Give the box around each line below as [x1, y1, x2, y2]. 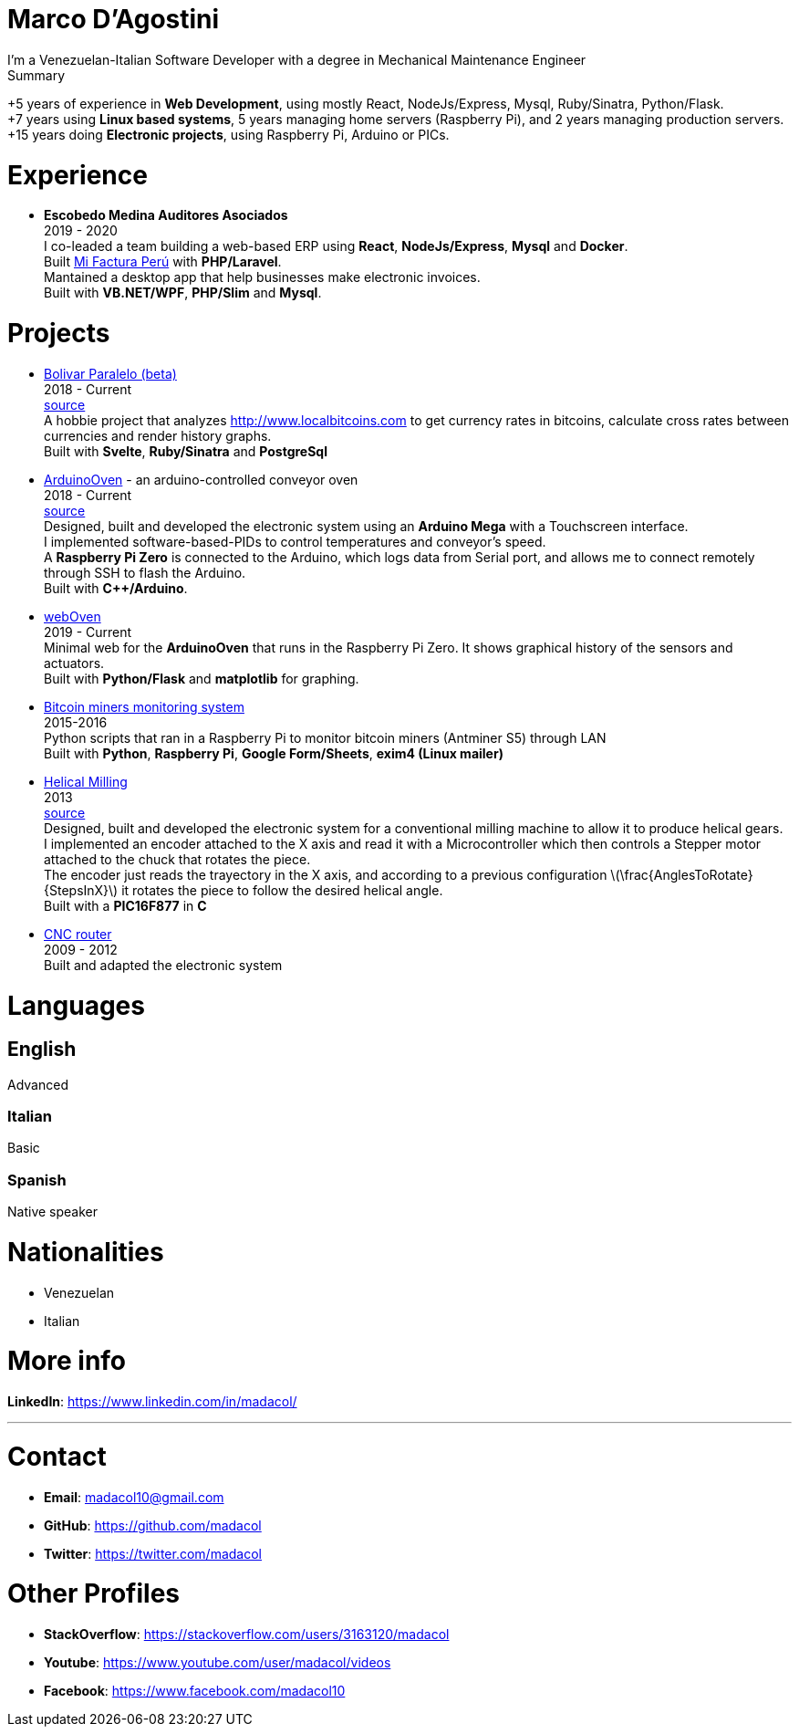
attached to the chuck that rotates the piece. [44, 851, 311, 867]
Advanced [7, 1076, 68, 1092]
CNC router [44, 925, 112, 942]
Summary [7, 67, 66, 83]
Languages [7, 989, 145, 1021]
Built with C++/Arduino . [44, 580, 188, 596]
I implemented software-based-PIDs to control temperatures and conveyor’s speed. [44, 533, 546, 549]
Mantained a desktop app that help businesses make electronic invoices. [44, 269, 481, 286]
